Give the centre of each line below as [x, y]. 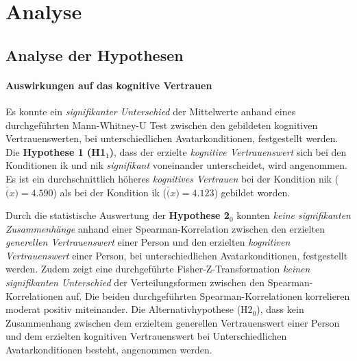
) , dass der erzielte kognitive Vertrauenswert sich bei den [228, 151]
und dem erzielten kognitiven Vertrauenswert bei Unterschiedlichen [146, 336]
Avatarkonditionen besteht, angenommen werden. [109, 350]
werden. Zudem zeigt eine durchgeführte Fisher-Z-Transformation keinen [158, 269]
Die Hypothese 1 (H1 [56, 151]
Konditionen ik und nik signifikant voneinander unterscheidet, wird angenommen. [176, 165]
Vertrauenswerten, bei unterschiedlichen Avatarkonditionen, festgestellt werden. [172, 138]
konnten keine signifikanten [294, 215]
